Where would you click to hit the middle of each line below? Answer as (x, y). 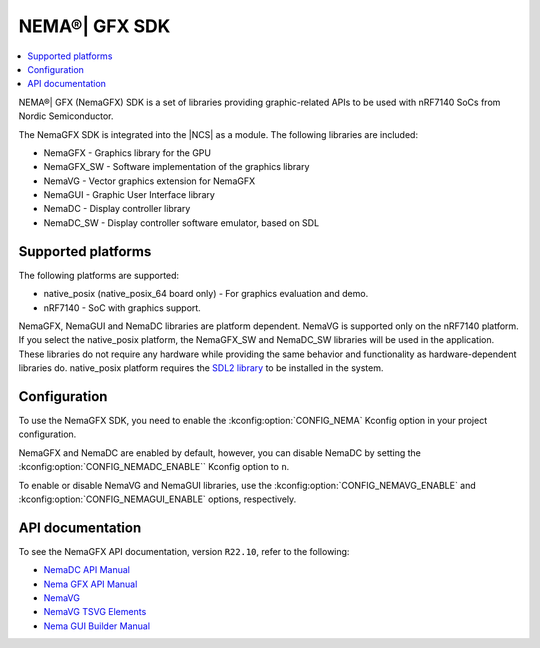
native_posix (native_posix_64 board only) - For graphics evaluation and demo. (206, 294)
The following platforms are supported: (99, 275)
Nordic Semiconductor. (66, 116)
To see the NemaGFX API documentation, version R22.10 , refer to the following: (184, 551)
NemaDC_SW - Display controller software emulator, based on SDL (181, 222)
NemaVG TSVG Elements (95, 612)
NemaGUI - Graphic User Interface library (129, 195)
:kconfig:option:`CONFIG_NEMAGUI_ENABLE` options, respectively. (157, 499)
